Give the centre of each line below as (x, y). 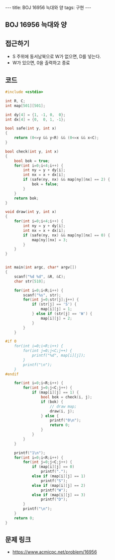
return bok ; (26, 198)
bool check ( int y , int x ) (32, 152)
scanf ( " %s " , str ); (42, 295)
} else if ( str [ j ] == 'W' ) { (62, 314)
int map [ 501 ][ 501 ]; (25, 106)
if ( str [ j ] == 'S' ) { (54, 305)
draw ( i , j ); (62, 411)
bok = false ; (45, 184)
